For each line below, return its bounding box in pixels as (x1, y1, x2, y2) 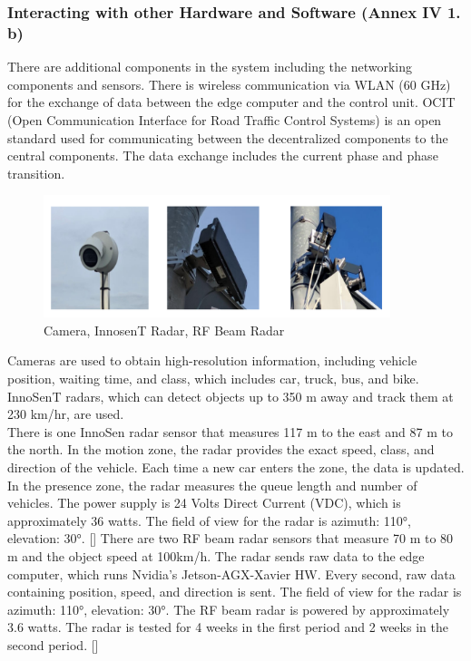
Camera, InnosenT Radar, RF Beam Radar (44, 320, 285, 339)
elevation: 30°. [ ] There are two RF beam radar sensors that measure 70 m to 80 (7, 529, 454, 548)
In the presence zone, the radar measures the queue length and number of (7, 475, 417, 494)
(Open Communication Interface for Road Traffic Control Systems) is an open (7, 110, 442, 129)
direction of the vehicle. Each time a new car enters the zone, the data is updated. (7, 457, 465, 476)
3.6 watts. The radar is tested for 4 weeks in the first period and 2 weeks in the (7, 617, 448, 637)
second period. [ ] (7, 635, 99, 654)
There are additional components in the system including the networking (7, 57, 413, 76)
